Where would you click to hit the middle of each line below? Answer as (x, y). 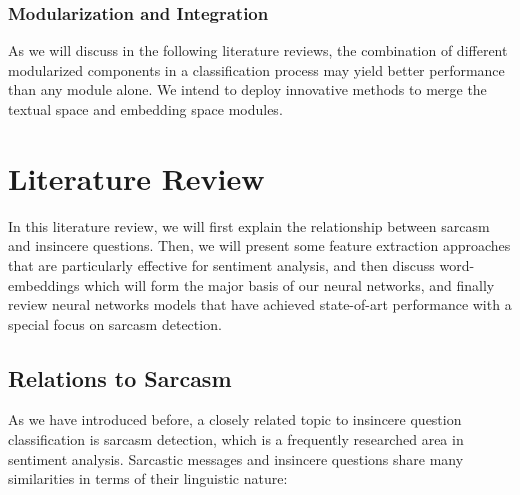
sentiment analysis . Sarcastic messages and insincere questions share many (236, 458)
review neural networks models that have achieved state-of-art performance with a (260, 304)
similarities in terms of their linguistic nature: (148, 478)
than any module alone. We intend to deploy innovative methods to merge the (247, 89)
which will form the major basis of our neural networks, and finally (289, 284)
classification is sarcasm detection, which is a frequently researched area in (236, 439)
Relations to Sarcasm (120, 377)
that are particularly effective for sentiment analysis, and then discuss (221, 264)
